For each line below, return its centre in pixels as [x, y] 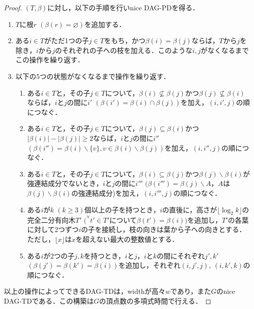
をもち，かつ [125, 40]
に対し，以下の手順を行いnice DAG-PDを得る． [123, 7]
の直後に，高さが [190, 209]
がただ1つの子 [66, 40]
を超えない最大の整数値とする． [127, 239]
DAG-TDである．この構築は [49, 300]
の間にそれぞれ [181, 255]
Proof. [13, 7]
